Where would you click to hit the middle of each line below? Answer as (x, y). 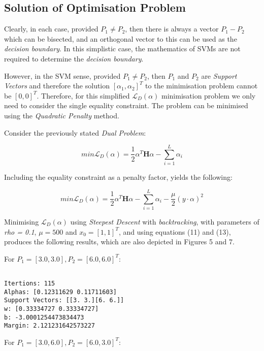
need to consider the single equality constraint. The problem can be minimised (126, 105)
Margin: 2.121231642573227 (49, 326)
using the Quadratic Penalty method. (62, 115)
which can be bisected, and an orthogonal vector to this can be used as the (121, 38)
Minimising (22, 221)
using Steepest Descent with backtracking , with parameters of (165, 221)
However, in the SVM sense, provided (62, 75)
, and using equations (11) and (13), (175, 231)
